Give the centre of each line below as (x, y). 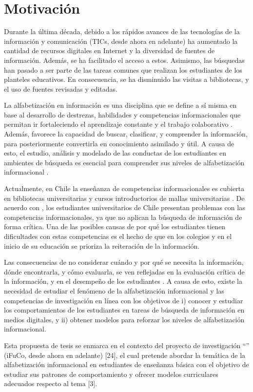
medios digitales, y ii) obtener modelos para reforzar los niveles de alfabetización (124, 319)
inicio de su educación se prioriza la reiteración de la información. (102, 245)
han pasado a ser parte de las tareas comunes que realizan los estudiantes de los (123, 69)
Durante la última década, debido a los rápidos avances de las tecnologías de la (122, 31)
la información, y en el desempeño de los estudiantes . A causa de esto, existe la (123, 281)
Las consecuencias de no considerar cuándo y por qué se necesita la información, (124, 262)
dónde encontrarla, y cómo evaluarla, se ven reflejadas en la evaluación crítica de (124, 271)
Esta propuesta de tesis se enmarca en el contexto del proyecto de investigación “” (127, 345)
